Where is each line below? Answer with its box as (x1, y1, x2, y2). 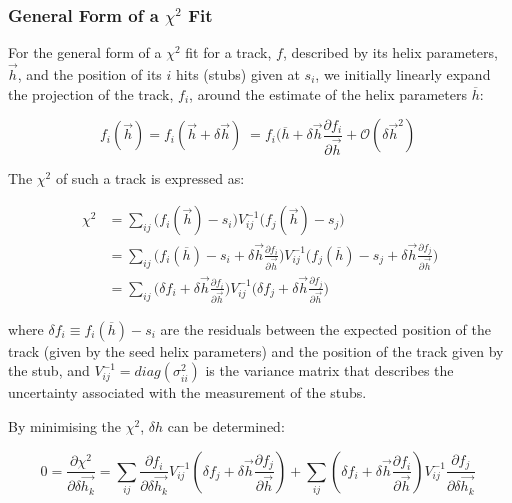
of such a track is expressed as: (55, 167, 245, 188)
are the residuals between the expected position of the (160, 318, 491, 339)
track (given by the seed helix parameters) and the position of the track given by (8, 340, 504, 361)
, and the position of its (17, 64, 162, 85)
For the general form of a (8, 42, 162, 63)
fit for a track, (185, 42, 272, 63)
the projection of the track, (8, 83, 174, 104)
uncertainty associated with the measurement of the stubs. (8, 382, 367, 403)
